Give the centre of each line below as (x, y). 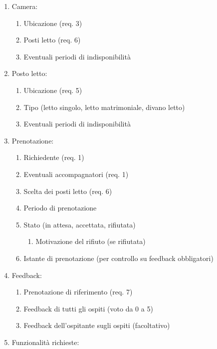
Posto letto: (29, 73)
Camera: (25, 6)
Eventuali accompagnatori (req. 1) (76, 174)
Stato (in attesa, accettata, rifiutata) (80, 224)
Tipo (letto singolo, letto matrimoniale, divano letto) (104, 107)
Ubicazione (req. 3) (53, 23)
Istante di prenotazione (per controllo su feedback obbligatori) (118, 258)
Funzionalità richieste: (45, 342)
